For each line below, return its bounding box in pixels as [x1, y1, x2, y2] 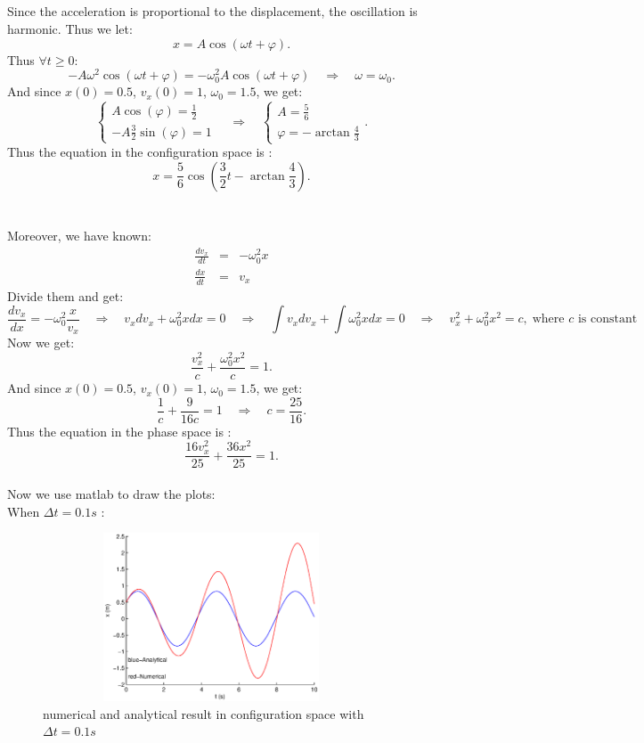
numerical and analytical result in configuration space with [43, 704, 364, 723]
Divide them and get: [7, 286, 124, 305]
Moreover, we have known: [7, 226, 151, 245]
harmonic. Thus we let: [7, 19, 133, 37]
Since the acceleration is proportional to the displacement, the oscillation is [7, 2, 418, 20]
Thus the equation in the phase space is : [7, 421, 232, 440]
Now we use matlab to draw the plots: [7, 485, 216, 503]
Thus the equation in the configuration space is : [7, 143, 273, 161]
